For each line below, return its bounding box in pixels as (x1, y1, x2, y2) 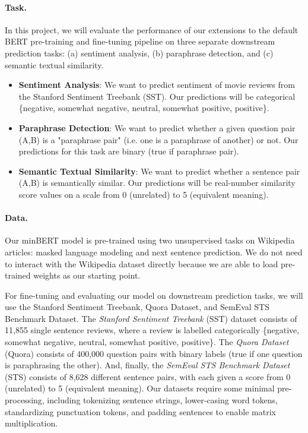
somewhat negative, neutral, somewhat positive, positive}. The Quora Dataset (5, 336, 289, 348)
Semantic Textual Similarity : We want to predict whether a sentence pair (18, 165, 300, 177)
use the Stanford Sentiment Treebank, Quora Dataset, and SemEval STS (5, 301, 269, 313)
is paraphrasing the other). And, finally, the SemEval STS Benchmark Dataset (5, 359, 290, 371)
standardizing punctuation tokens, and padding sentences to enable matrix (5, 405, 276, 418)
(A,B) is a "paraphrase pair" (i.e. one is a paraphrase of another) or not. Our (18, 133, 299, 146)
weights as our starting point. (33, 269, 141, 282)
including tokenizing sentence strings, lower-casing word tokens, (47, 394, 278, 406)
